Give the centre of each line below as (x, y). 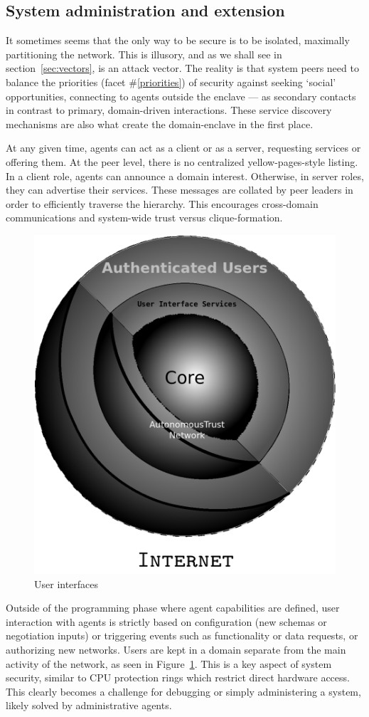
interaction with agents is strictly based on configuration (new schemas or (166, 621)
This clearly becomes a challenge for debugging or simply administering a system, (183, 691)
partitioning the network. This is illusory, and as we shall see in (144, 54)
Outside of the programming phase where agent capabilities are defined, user (173, 608)
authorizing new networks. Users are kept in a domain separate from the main (176, 649)
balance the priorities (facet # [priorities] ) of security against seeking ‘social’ (171, 82)
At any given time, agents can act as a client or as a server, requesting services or (183, 148)
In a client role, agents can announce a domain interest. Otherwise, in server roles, (185, 176)
